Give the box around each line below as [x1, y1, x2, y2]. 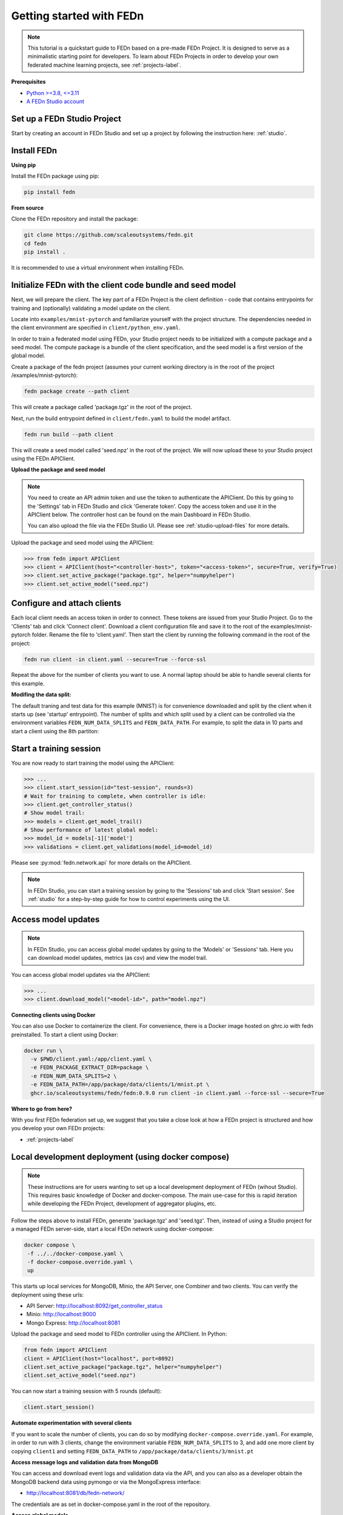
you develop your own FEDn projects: [11, 1125, 105, 1132]
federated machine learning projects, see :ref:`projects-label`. [27, 61, 182, 68]
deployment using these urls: [11, 1291, 84, 1298]
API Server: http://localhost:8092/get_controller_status [26, 1302, 163, 1310]
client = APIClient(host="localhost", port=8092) [24, 1355, 175, 1362]
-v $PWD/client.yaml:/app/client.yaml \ [30, 1056, 152, 1063]
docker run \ [24, 1047, 63, 1054]
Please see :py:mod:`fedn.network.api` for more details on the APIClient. [11, 859, 192, 866]
